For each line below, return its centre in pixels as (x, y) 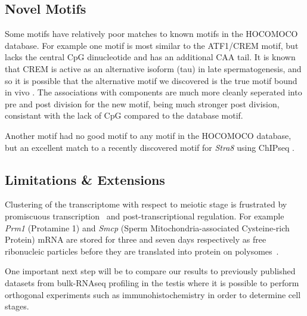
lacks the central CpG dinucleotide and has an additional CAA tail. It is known (150, 57)
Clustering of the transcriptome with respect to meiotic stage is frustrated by (146, 204)
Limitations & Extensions (85, 179)
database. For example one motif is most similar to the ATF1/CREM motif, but (152, 45)
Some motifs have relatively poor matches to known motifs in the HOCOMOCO (151, 34)
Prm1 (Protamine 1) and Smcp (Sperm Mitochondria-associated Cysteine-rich (147, 227)
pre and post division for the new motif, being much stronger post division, (142, 103)
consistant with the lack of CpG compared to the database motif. (124, 115)
